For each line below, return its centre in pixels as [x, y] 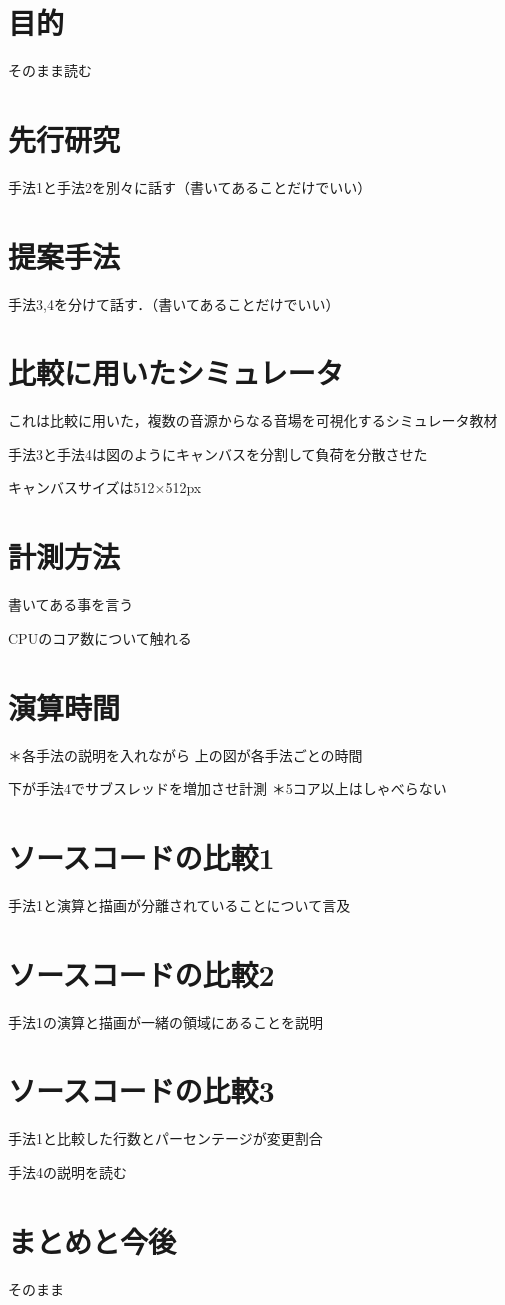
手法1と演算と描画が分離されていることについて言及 [179, 904]
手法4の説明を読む [67, 1171]
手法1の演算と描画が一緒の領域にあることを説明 [165, 1021]
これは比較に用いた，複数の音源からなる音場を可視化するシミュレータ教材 [253, 420]
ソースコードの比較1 [141, 856]
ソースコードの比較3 [141, 1090]
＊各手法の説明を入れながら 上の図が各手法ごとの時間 [185, 754]
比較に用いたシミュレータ [176, 372]
